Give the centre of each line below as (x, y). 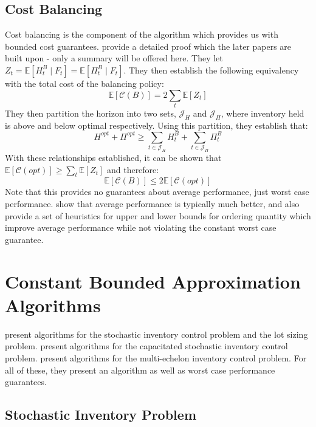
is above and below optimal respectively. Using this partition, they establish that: (156, 125)
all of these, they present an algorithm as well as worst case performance (140, 370)
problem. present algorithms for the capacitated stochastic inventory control (146, 346)
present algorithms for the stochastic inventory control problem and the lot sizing (156, 334)
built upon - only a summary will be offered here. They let (114, 58)
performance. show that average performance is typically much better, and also (152, 204)
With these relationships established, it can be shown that (113, 158)
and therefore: (133, 169)
